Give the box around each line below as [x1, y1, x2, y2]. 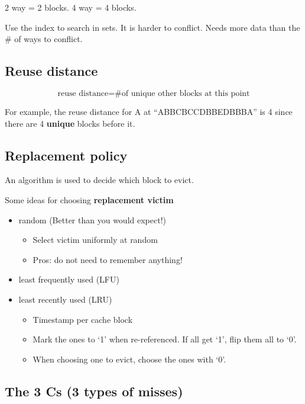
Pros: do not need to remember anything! [33, 253, 183, 265]
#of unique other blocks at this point [115, 89, 250, 98]
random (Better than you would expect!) [18, 213, 166, 226]
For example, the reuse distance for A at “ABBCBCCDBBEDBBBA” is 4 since [5, 105, 293, 117]
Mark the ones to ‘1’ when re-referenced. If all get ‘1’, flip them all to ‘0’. [33, 333, 297, 345]
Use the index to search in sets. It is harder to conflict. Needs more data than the [5, 21, 300, 33]
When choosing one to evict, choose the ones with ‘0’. [33, 352, 226, 365]
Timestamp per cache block [33, 313, 133, 325]
